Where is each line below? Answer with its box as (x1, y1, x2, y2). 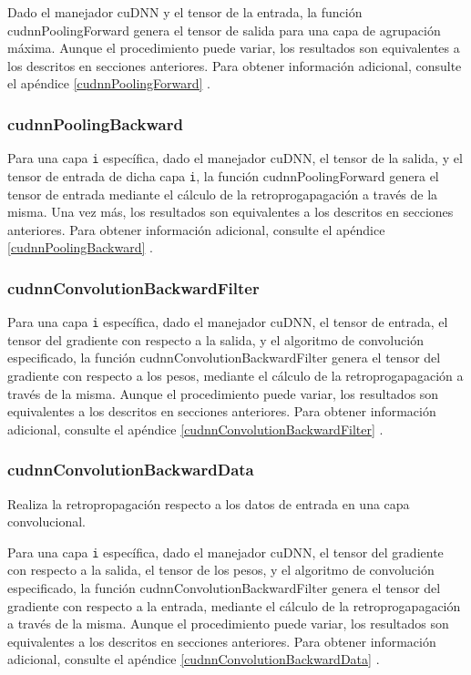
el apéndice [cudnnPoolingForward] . (7, 74, 210, 93)
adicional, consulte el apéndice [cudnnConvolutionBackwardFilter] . (7, 419, 384, 438)
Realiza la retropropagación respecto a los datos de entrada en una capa (7, 494, 410, 513)
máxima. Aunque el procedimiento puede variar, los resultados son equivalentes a (7, 38, 460, 57)
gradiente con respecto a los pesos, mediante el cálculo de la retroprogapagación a (7, 365, 464, 384)
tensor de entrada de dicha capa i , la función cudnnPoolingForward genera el (7, 166, 439, 185)
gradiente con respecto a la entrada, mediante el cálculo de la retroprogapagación (7, 596, 461, 615)
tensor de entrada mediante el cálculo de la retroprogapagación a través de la (7, 184, 438, 203)
